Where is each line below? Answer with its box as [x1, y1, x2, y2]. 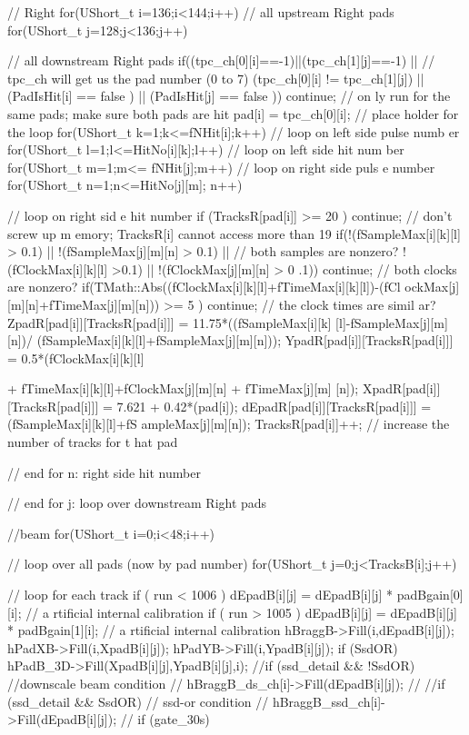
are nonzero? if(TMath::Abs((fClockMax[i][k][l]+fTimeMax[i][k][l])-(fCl [7, 277, 401, 296]
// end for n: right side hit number [7, 462, 201, 482]
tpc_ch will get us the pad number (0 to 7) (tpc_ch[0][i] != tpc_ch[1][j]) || [7, 68, 424, 87]
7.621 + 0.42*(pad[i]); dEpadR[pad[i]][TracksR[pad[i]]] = [116, 396, 432, 415]
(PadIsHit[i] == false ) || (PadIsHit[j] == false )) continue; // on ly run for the [7, 86, 451, 105]
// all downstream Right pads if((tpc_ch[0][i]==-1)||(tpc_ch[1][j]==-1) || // [7, 51, 435, 70]
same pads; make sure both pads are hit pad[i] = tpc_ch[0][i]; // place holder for [7, 104, 459, 123]
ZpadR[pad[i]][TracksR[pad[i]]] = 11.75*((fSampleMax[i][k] [7, 313, 332, 332]
